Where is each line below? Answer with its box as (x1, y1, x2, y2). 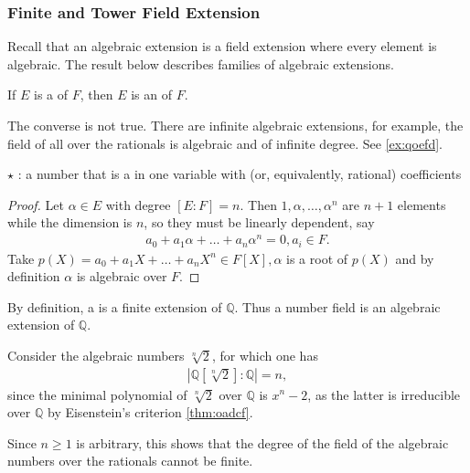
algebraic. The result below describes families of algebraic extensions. (7, 54, 394, 73)
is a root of (286, 248, 348, 268)
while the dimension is (7, 213, 133, 232)
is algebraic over (76, 267, 167, 286)
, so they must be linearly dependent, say (144, 213, 375, 232)
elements (397, 194, 446, 214)
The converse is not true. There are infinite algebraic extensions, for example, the (7, 116, 464, 134)
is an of (131, 85, 172, 104)
